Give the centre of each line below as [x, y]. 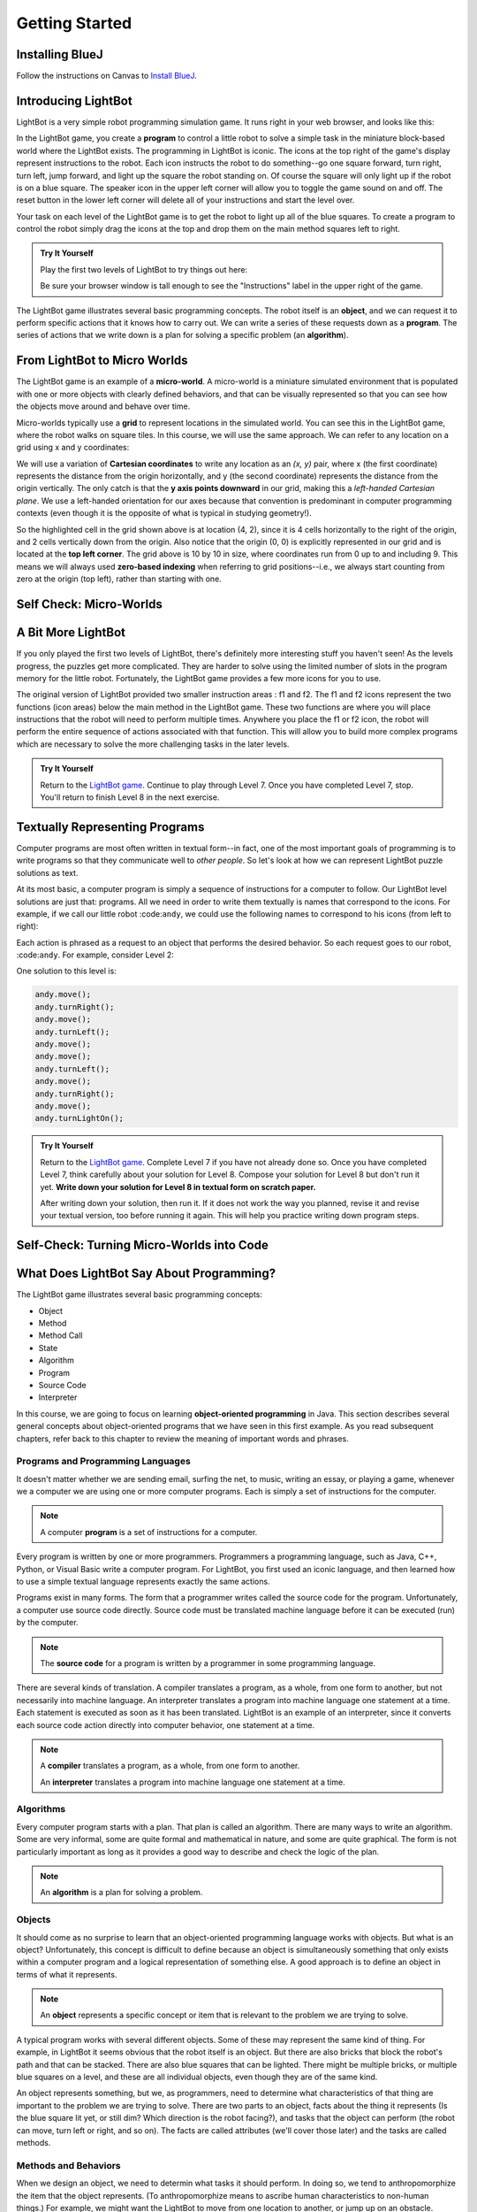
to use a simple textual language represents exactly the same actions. [143, 1581]
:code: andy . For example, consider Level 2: [95, 955]
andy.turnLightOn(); [79, 1118]
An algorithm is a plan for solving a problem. [121, 1893]
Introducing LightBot [74, 100]
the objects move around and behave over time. [103, 406]
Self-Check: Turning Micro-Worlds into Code [142, 1245]
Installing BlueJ [60, 54]
